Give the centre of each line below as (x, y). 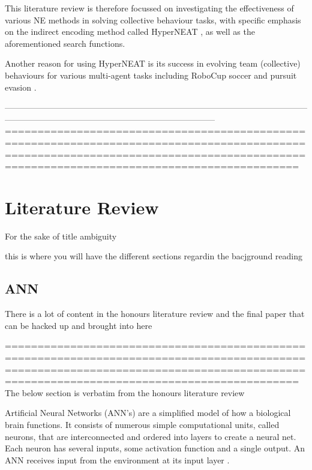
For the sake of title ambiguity (61, 236)
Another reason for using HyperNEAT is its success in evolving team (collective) (153, 63)
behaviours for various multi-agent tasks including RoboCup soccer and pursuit (151, 75)
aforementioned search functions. (65, 43)
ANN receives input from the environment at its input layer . (117, 459)
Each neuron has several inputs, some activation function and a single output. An (155, 448)
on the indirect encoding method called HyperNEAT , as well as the (130, 32)
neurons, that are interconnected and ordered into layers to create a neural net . (151, 436)
